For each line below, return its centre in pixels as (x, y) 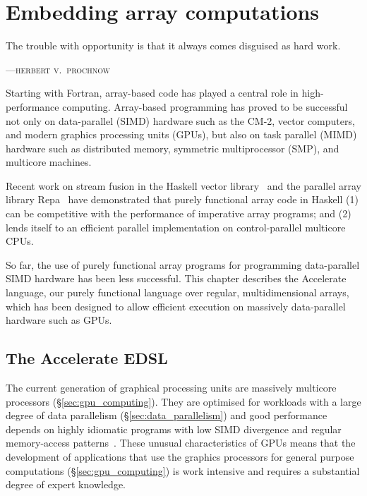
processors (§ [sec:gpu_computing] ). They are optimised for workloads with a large (183, 401)
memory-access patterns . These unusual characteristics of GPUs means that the (181, 443)
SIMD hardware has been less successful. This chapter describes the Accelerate (176, 278)
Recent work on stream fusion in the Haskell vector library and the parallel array (183, 185)
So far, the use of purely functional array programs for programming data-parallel (183, 264)
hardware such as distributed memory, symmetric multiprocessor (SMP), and (173, 148)
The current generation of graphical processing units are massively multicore (171, 388)
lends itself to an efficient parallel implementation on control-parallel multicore (176, 227)
